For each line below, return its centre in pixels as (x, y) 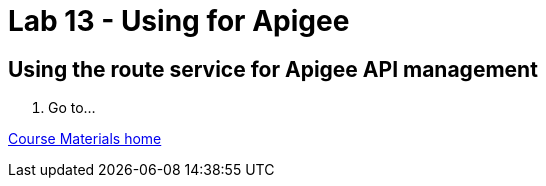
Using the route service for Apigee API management (273, 69)
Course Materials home (85, 139)
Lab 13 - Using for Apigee (179, 21)
